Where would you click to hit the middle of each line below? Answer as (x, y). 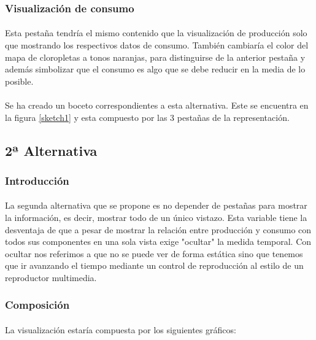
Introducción (37, 180)
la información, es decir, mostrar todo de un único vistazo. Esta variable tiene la (156, 217)
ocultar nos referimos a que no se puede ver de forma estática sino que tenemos (154, 253)
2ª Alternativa (51, 150)
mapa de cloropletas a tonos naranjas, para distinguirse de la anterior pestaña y (155, 57)
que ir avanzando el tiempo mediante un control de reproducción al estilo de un (154, 265)
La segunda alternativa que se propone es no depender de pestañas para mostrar (156, 205)
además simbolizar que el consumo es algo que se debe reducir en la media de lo (155, 69)
